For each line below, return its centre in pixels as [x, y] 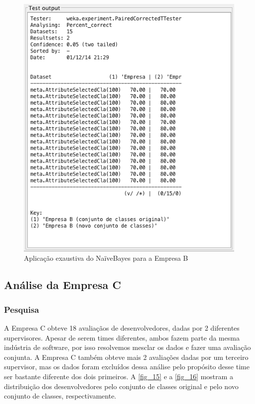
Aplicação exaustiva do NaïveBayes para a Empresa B [106, 258]
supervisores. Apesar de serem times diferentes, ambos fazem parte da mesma [122, 337]
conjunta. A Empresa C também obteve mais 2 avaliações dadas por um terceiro [126, 357]
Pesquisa [22, 309]
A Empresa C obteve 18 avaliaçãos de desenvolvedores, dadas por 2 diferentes [122, 328]
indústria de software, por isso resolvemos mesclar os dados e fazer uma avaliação [127, 347]
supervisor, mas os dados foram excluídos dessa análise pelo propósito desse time [127, 367]
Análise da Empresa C [63, 285]
